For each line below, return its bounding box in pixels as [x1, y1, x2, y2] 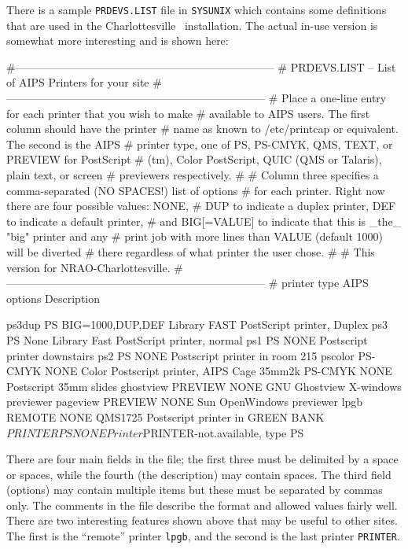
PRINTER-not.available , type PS [142, 424, 304, 440]
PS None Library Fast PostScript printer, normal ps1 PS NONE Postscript [6, 331, 368, 348]
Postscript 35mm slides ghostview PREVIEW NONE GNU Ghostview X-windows [6, 378, 402, 394]
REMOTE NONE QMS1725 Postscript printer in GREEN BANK [6, 408, 325, 425]
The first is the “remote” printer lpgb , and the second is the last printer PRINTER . [6, 528, 400, 544]
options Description [6, 289, 101, 306]
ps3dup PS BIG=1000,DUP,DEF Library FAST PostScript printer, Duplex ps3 [6, 316, 388, 333]
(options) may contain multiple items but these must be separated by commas [6, 481, 383, 498]
